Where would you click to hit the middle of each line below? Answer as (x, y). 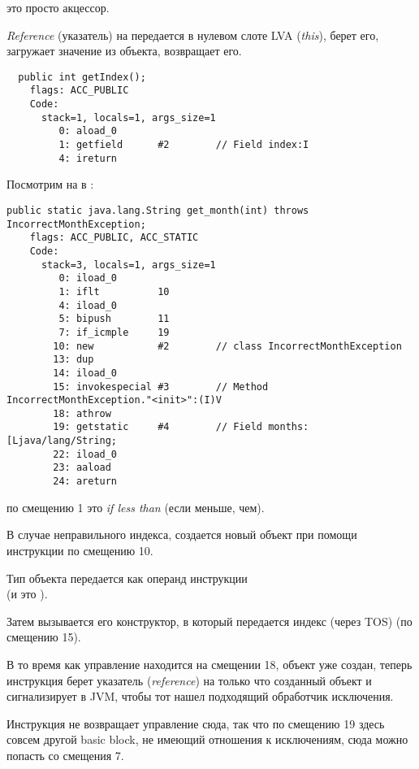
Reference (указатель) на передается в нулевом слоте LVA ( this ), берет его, (193, 35)
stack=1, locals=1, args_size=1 (128, 117)
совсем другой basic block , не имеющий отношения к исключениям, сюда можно (207, 739)
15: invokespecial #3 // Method (161, 387)
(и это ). (27, 594)
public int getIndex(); (82, 77)
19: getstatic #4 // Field (158, 427)
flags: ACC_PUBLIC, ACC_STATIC (114, 238)
